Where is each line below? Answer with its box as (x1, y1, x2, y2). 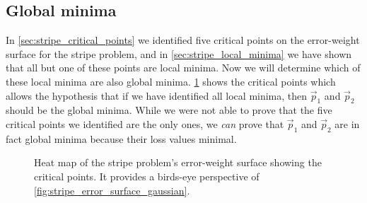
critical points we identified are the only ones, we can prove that (6, 116, 284, 131)
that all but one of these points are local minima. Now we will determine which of (6, 60, 361, 75)
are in (334, 116, 360, 131)
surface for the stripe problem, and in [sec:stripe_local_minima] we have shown (6, 46, 352, 61)
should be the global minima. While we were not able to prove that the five (6, 103, 332, 117)
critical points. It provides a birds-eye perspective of (34, 168, 260, 183)
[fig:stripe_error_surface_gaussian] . (34, 182, 190, 197)
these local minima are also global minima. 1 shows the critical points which (6, 74, 336, 88)
